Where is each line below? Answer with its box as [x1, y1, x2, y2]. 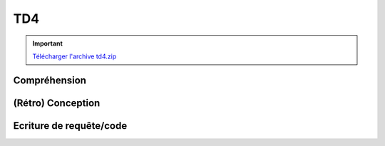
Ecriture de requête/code [13, 120, 128, 132]
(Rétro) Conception [13, 97, 101, 109]
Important [32, 39, 63, 48]
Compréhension [13, 74, 87, 86]
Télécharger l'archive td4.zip [32, 52, 117, 61]
